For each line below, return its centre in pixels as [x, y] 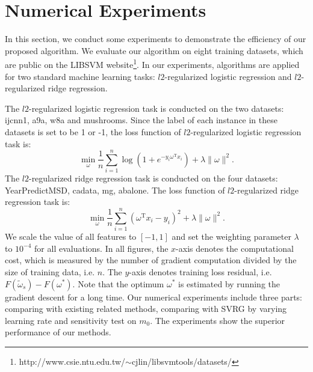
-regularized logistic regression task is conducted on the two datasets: [156, 108]
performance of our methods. [58, 332]
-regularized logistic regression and [228, 76]
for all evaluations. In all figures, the [101, 248]
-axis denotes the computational [235, 248]
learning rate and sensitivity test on [71, 320]
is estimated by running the [229, 283]
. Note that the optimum [118, 283]
